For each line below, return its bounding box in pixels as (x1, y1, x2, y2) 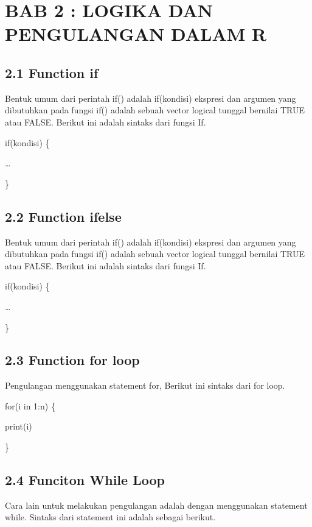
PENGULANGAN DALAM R (5, 21, 267, 46)
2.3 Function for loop (5, 350, 140, 369)
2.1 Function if (5, 63, 99, 82)
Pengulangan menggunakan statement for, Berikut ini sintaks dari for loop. (5, 379, 285, 392)
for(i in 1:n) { (5, 399, 55, 412)
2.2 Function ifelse (5, 207, 122, 225)
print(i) (5, 420, 32, 433)
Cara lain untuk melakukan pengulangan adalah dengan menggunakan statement (5, 498, 308, 511)
